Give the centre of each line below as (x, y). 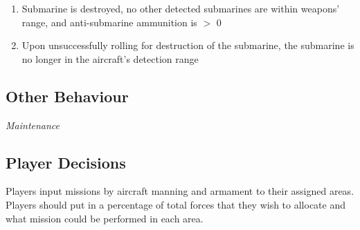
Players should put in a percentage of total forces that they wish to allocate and (176, 204)
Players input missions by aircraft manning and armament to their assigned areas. (180, 191)
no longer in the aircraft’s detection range (110, 58)
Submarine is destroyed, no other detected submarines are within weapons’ (181, 8)
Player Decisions (66, 162)
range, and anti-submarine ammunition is (109, 22)
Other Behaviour (67, 96)
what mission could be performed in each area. (105, 218)
